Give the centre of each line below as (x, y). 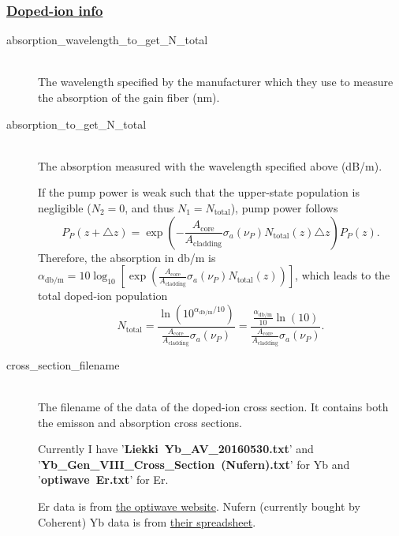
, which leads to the (343, 275)
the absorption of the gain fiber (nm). (129, 97)
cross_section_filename (63, 364)
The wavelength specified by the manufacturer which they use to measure (216, 82)
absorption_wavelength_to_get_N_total (107, 40)
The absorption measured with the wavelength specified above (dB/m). (210, 165)
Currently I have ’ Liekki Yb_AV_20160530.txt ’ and (176, 449)
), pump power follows (284, 207)
